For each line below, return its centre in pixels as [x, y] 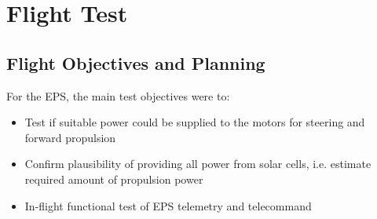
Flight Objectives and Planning [136, 62]
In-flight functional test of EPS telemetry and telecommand [168, 205]
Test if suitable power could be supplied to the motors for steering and [195, 122]
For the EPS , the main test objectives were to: [118, 95]
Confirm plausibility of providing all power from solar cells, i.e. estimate [198, 164]
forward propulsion [70, 137]
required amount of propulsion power [114, 179]
